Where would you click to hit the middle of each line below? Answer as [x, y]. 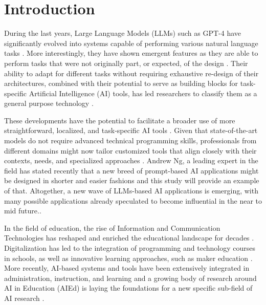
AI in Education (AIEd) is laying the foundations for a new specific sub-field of [128, 288]
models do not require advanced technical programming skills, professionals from [130, 140]
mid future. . [23, 211]
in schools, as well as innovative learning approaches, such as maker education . [128, 258]
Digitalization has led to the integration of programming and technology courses [130, 248]
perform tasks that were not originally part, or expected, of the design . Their [126, 63]
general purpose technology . [49, 103]
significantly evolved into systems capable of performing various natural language [131, 43]
